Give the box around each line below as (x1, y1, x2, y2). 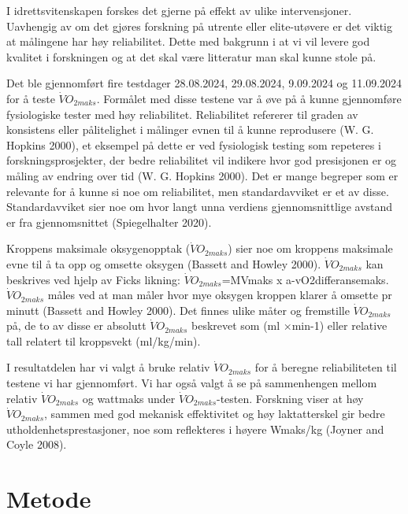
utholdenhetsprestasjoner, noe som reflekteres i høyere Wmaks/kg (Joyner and (6, 420, 384, 437)
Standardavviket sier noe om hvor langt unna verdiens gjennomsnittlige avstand (6, 198, 393, 215)
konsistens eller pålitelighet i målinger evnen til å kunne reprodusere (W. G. (6, 121, 374, 138)
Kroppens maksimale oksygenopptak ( (6, 240, 191, 257)
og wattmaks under (82, 390, 176, 406)
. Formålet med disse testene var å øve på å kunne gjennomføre (96, 90, 402, 106)
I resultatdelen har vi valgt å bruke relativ (6, 359, 210, 375)
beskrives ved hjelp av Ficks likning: (6, 271, 180, 287)
